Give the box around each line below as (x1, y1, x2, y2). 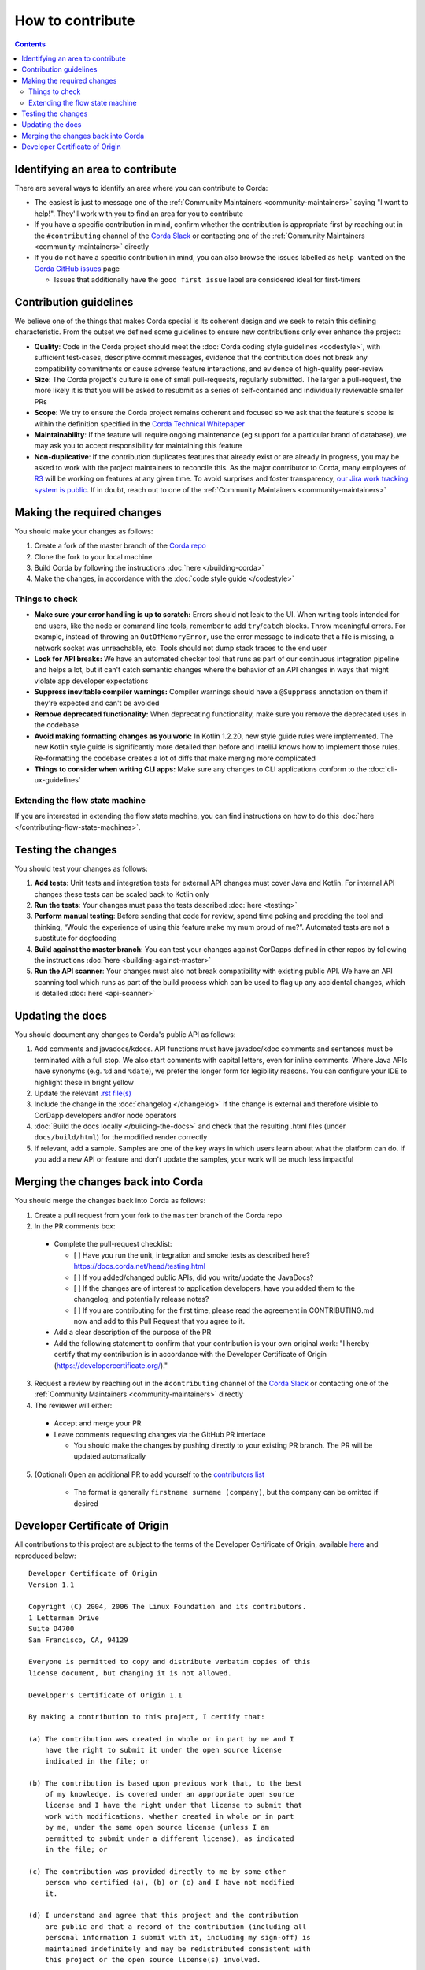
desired (73, 1498, 98, 1508)
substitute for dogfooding (34, 934, 117, 943)
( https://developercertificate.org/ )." (54, 1360, 168, 1370)
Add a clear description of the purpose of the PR (54, 1328, 212, 1337)
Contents (14, 39, 46, 49)
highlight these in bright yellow (34, 1077, 134, 1087)
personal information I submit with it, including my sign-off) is (44, 1933, 311, 1942)
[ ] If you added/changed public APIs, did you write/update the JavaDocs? (73, 1273, 314, 1282)
